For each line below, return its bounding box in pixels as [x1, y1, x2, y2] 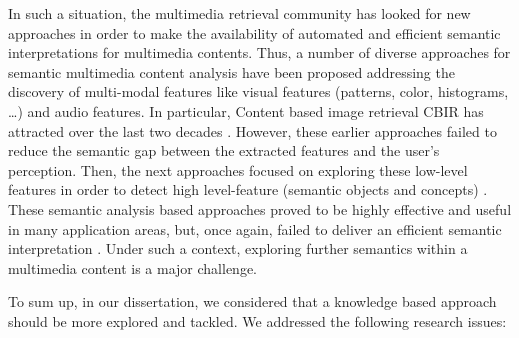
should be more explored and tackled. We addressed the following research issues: [8, 310, 507, 331]
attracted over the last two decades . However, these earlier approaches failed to [8, 120, 497, 141]
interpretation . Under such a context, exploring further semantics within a [8, 238, 468, 259]
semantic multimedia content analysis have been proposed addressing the [8, 61, 455, 82]
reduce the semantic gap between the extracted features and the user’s [8, 140, 440, 161]
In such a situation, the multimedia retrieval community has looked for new [8, 3, 471, 23]
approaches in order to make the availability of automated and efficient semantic [8, 22, 501, 43]
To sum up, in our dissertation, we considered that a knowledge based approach [8, 291, 497, 312]
